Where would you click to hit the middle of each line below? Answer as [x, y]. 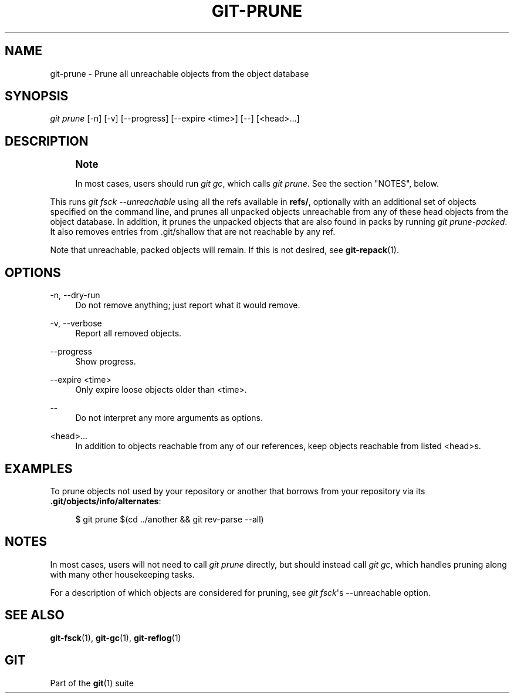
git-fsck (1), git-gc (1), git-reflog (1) [116, 638]
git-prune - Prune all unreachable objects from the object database [180, 73]
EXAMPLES [39, 468]
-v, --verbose [76, 323]
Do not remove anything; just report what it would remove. [188, 305]
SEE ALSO [35, 615]
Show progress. [106, 362]
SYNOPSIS [37, 96]
